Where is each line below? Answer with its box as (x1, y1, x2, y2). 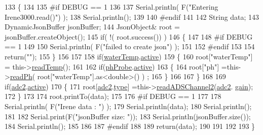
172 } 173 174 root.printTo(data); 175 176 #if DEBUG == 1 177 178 (5, 91, 221, 102)
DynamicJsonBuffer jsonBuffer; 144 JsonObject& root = (5, 21, 180, 32)
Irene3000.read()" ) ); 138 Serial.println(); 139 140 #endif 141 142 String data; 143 (5, 11, 259, 22)
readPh (10, 71, 32, 82)
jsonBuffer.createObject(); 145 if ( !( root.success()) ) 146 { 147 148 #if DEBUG (5, 31, 253, 42)
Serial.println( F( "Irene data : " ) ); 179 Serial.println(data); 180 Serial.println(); (5, 100, 252, 111)
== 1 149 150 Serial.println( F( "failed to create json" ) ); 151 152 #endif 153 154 (5, 41, 255, 52)
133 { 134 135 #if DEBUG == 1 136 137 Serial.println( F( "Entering (5, 2, 218, 12)
